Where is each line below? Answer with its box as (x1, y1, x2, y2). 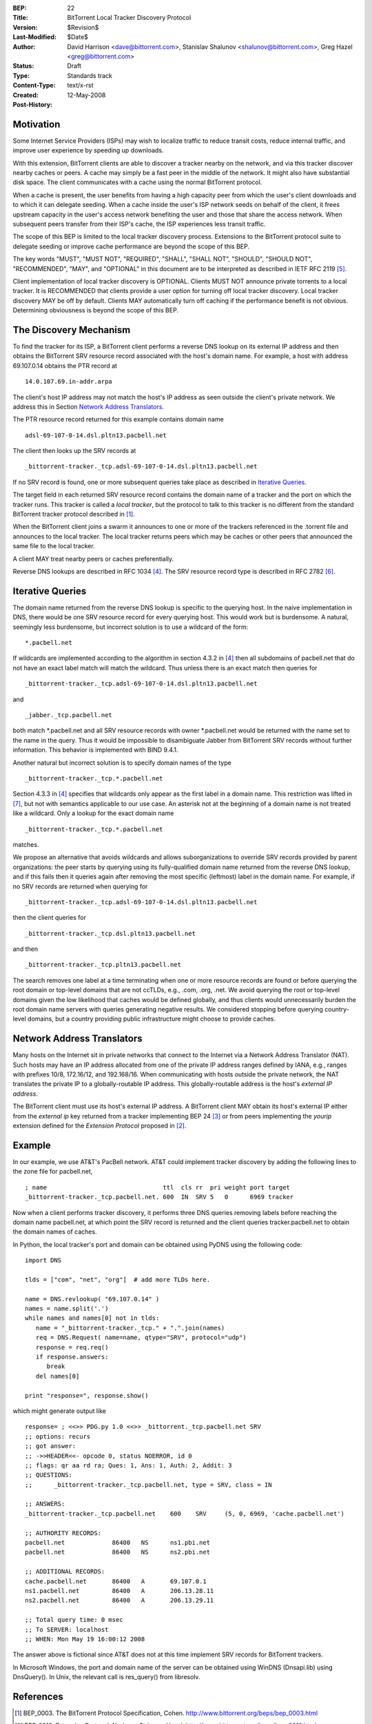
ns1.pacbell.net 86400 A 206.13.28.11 (25, 1587, 214, 1594)
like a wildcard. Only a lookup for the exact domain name (12, 809, 174, 817)
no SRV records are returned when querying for (12, 882, 148, 890)
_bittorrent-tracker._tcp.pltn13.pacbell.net (25, 961, 182, 969)
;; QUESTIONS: (25, 1471, 72, 1479)
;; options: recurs (25, 1432, 91, 1441)
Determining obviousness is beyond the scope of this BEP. (12, 306, 179, 314)
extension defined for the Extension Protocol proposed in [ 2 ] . (12, 1121, 187, 1130)
